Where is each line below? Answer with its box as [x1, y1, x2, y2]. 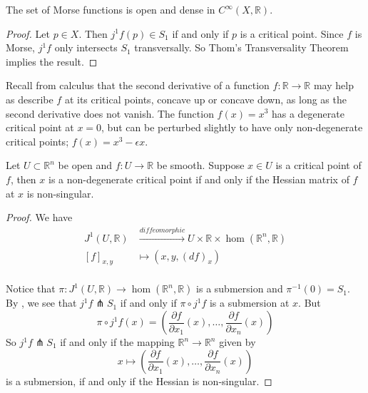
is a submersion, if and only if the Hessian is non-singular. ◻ [6, 373, 272, 388]
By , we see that [6, 295, 77, 310]
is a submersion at [209, 295, 290, 310]
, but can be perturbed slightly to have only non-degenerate [101, 120, 363, 135]
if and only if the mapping [60, 335, 175, 349]
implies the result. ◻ [6, 53, 98, 68]
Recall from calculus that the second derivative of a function [6, 78, 270, 93]
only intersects [54, 40, 118, 55]
